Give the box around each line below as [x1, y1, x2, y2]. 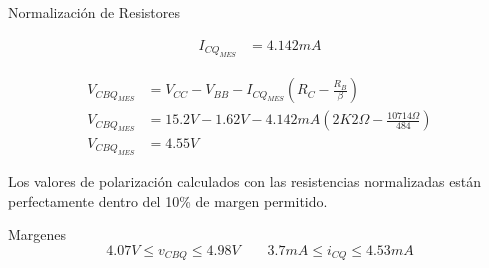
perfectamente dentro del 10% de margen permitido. [8, 190, 328, 211]
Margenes [8, 224, 67, 245]
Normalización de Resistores [8, 2, 180, 22]
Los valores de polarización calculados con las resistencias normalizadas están [8, 170, 482, 191]
